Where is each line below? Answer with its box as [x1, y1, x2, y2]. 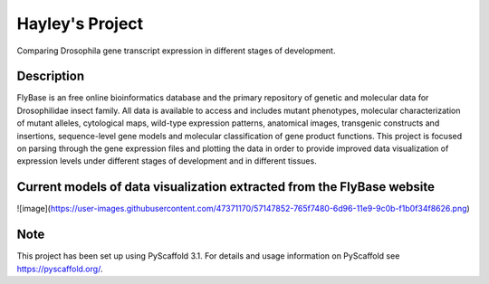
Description [16, 69, 85, 84]
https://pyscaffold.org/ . [16, 263, 103, 274]
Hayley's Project [16, 14, 144, 33]
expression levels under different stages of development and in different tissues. [16, 156, 317, 166]
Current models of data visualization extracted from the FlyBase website [16, 179, 435, 194]
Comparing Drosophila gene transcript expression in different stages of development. [16, 45, 336, 56]
